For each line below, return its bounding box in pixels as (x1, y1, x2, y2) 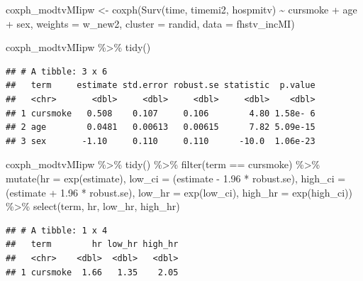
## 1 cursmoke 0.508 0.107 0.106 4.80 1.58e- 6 (6, 108, 315, 119)
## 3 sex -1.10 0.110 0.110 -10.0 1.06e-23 (6, 136, 315, 146)
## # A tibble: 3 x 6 (6, 66, 108, 77)
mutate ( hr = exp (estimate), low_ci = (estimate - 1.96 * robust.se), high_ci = (6, 170, 346, 185)
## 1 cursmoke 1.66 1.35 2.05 (6, 267, 179, 277)
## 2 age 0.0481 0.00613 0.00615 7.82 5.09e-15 (6, 122, 315, 133)
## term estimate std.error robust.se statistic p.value (6, 80, 315, 91)
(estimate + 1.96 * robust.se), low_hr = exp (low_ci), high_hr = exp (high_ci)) (6, 184, 352, 199)
